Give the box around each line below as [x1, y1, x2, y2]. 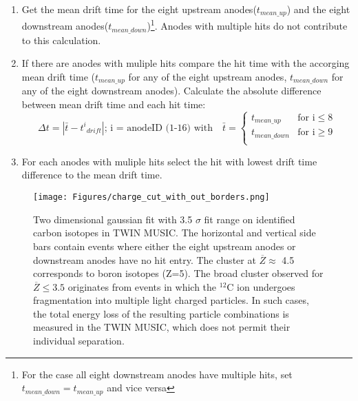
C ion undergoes [227, 279, 295, 294]
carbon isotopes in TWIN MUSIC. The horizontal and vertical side [33, 225, 316, 240]
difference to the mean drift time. [21, 167, 162, 182]
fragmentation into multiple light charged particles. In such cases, [33, 293, 309, 307]
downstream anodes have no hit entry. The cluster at [33, 252, 256, 267]
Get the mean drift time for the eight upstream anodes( [21, 2, 257, 16]
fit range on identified [204, 212, 295, 226]
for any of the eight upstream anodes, [128, 69, 287, 83]
